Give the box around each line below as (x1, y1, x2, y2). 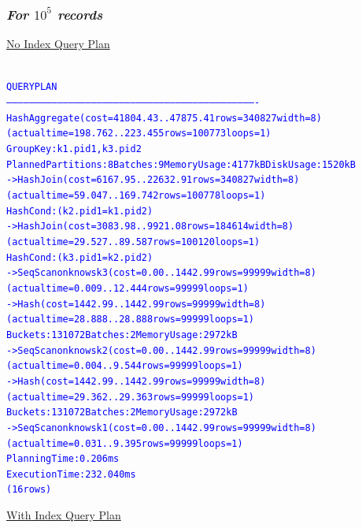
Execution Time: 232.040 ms (6, 468, 136, 480)
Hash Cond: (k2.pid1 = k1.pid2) (6, 205, 153, 217)
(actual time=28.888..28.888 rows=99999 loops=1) (6, 314, 255, 325)
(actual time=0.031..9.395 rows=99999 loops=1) (6, 437, 243, 449)
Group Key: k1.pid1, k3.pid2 (6, 143, 142, 155)
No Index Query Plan (6, 35, 110, 52)
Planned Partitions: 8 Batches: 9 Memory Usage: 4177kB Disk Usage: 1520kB (6, 158, 356, 170)
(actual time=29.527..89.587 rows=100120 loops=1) (6, 236, 260, 247)
